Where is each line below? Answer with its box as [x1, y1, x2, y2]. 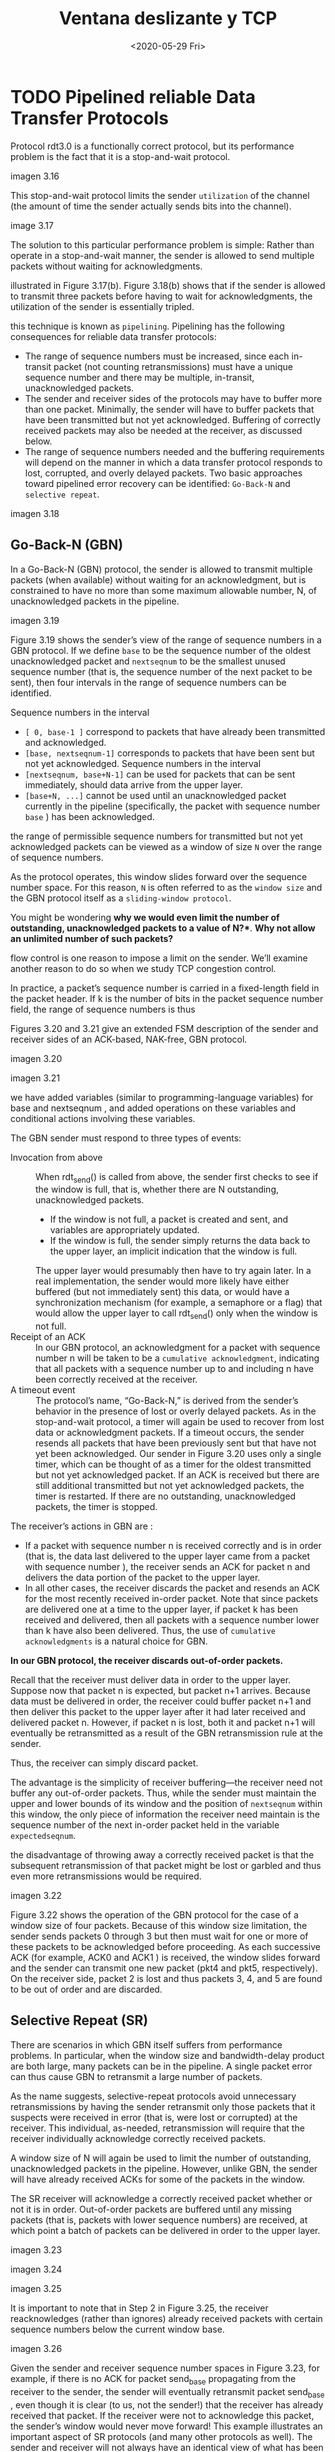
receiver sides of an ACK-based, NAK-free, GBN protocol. [10, 1033, 248, 1045]
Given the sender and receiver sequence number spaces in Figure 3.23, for [10, 2362, 320, 2374]
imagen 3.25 [10, 2282, 62, 2294]
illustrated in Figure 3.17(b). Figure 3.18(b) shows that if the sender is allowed [10, 279, 326, 291]
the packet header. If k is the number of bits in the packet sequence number [10, 992, 324, 1004]
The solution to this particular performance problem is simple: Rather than [10, 238, 315, 251]
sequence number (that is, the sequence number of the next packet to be [10, 665, 313, 677]
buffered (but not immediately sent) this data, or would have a [35, 1286, 290, 1298]
